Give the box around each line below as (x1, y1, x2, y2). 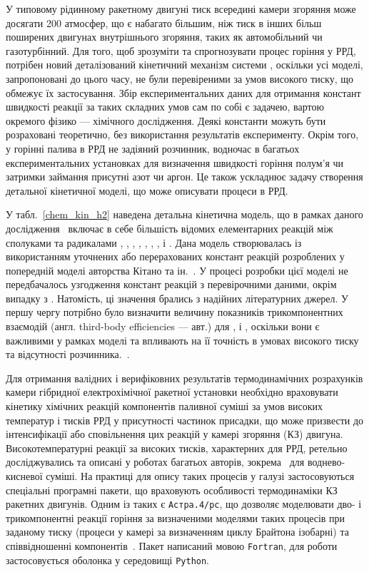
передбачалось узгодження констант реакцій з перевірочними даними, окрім (6, 277, 337, 292)
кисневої (6, 469, 43, 483)
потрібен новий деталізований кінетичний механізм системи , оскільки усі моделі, (6, 57, 363, 72)
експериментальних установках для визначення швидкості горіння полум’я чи (6, 155, 344, 170)
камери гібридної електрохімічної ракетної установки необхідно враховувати (6, 384, 338, 399)
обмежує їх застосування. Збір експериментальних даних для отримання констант (6, 85, 361, 100)
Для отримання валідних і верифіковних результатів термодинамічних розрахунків (6, 370, 363, 385)
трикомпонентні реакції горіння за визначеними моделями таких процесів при (6, 510, 345, 525)
